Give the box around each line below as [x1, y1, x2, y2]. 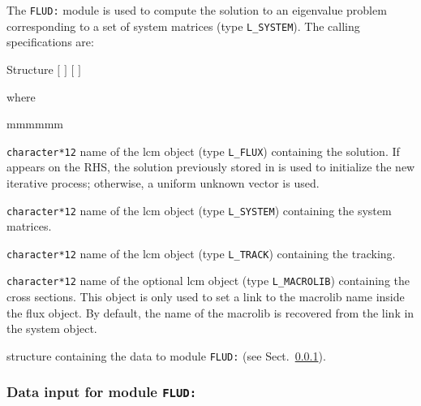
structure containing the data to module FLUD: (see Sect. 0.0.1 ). [6, 347, 326, 364]
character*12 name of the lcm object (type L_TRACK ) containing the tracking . [6, 244, 396, 261]
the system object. [6, 320, 97, 337]
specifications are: [6, 33, 94, 50]
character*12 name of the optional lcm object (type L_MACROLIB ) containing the [6, 272, 410, 289]
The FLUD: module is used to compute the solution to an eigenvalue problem [6, 2, 387, 18]
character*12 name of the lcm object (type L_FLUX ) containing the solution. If [6, 142, 400, 159]
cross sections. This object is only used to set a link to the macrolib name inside [6, 288, 405, 305]
